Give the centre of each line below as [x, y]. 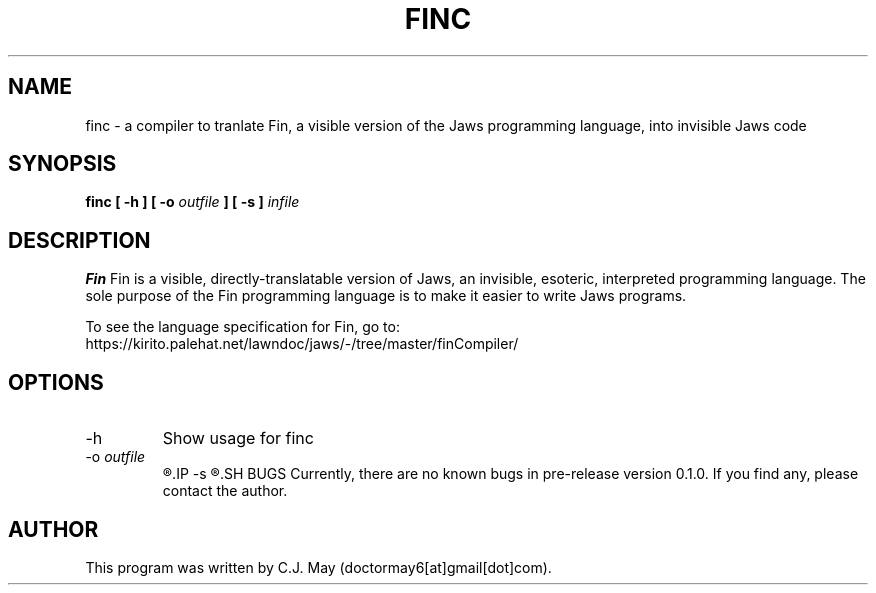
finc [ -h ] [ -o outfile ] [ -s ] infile [192, 202]
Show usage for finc [238, 438]
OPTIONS [56, 382]
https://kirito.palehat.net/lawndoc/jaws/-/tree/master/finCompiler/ [302, 344]
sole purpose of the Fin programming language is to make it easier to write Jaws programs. [386, 296]
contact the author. [225, 491]
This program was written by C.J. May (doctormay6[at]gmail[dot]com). [318, 567]
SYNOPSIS [62, 164]
